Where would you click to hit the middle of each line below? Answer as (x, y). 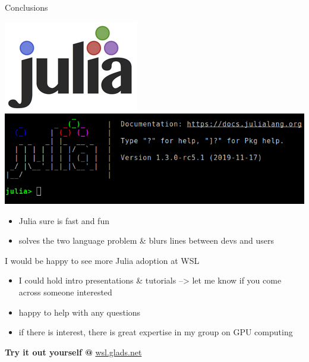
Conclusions (26, 7)
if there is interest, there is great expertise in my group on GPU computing (156, 332)
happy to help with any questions (80, 312)
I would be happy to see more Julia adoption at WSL (102, 260)
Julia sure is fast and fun (64, 220)
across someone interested (65, 292)
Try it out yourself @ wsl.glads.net (73, 352)
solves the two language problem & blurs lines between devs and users (146, 240)
